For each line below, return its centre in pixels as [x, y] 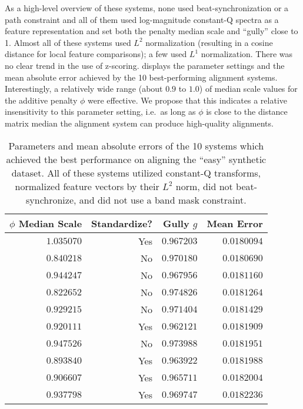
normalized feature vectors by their [87, 186]
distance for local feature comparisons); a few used [96, 54]
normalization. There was [247, 54]
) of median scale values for [248, 89]
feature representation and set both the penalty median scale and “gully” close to [151, 31]
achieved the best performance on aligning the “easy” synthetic [136, 159]
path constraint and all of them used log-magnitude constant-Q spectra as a [142, 19]
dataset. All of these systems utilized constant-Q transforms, [136, 172]
